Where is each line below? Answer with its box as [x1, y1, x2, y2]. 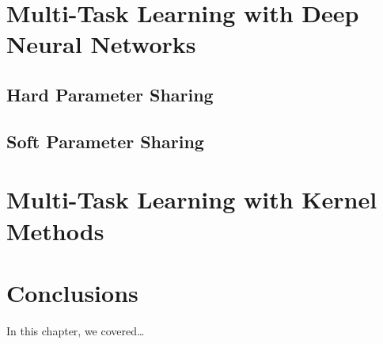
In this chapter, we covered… [6, 322, 145, 338]
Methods [6, 214, 104, 247]
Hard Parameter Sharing [6, 82, 214, 106]
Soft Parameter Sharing [6, 128, 204, 153]
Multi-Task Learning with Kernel [6, 183, 377, 216]
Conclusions [6, 276, 138, 308]
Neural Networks [6, 28, 196, 60]
